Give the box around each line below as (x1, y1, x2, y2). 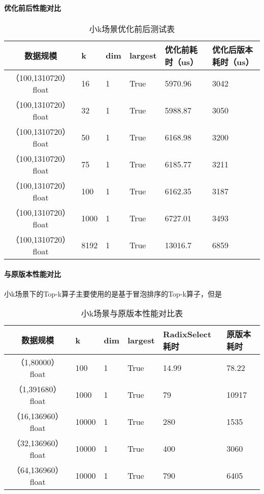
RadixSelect (162, 328, 212, 340)
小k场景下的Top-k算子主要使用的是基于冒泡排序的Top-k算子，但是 (4, 288, 222, 299)
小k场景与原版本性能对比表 (81, 307, 183, 319)
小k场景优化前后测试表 (89, 22, 175, 35)
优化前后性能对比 (4, 2, 61, 13)
